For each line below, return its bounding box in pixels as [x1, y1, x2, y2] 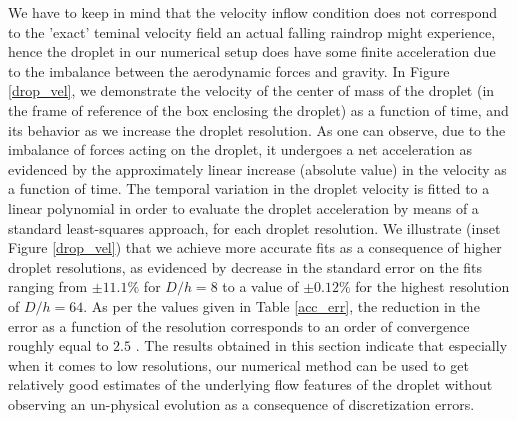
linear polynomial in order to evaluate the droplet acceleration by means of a [8, 197, 479, 218]
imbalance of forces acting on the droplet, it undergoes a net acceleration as [8, 139, 472, 160]
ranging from [8, 276, 88, 297]
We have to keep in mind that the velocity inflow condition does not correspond [8, 2, 498, 22]
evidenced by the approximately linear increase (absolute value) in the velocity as [8, 158, 507, 179]
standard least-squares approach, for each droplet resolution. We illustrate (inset [8, 217, 501, 238]
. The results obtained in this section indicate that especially [135, 335, 508, 356]
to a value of [222, 276, 299, 297]
